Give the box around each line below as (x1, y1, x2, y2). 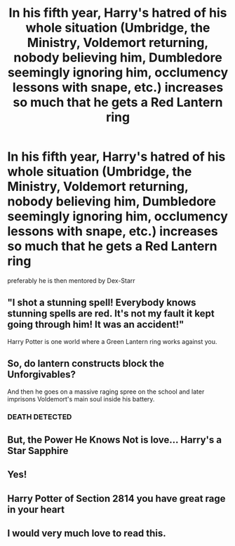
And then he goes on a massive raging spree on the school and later (7, 387, 205, 396)
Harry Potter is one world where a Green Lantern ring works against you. (7, 337, 217, 345)
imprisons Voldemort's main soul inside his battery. (7, 394, 155, 403)
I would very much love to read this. (7, 528, 166, 540)
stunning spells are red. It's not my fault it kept (7, 307, 215, 320)
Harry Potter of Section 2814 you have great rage (7, 493, 226, 505)
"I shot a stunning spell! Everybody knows (7, 297, 196, 309)
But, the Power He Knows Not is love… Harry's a (7, 434, 222, 446)
